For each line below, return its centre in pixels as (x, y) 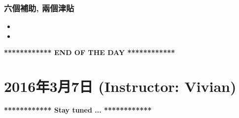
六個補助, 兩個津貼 (39, 8)
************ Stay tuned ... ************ (78, 110)
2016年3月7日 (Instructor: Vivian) (120, 86)
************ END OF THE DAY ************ (90, 52)
